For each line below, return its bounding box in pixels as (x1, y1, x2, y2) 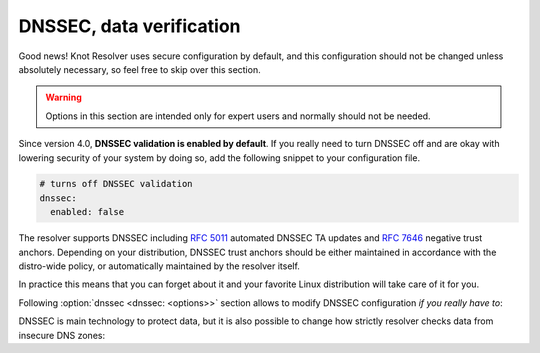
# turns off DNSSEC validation (39, 178, 194, 190)
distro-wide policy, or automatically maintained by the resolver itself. (18, 260, 300, 272)
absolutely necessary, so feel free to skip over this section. (18, 63, 261, 75)
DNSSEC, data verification (18, 15, 241, 37)
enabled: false (50, 206, 125, 218)
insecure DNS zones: (18, 329, 105, 341)
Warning (45, 91, 82, 104)
